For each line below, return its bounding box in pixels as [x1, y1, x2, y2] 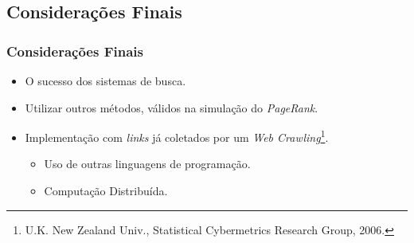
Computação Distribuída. [44, 182, 168, 199]
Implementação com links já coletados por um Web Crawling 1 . [25, 127, 329, 145]
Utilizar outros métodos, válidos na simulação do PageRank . [25, 99, 318, 116]
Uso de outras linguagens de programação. [44, 155, 251, 172]
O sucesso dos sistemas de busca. [25, 73, 186, 88]
